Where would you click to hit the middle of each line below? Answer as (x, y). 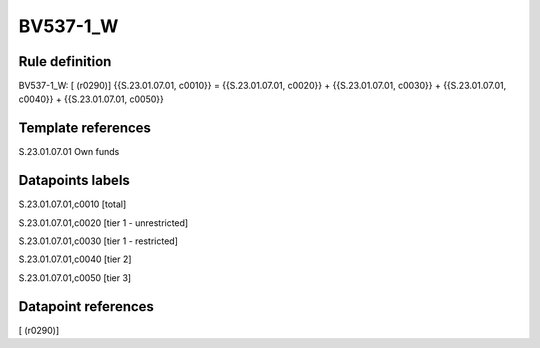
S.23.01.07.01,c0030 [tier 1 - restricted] (98, 241)
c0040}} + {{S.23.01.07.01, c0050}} (91, 99)
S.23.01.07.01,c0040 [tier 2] (75, 259)
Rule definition (65, 61)
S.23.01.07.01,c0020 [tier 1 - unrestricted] (103, 222)
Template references (85, 128)
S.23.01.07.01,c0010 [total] (72, 204)
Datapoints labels (74, 180)
